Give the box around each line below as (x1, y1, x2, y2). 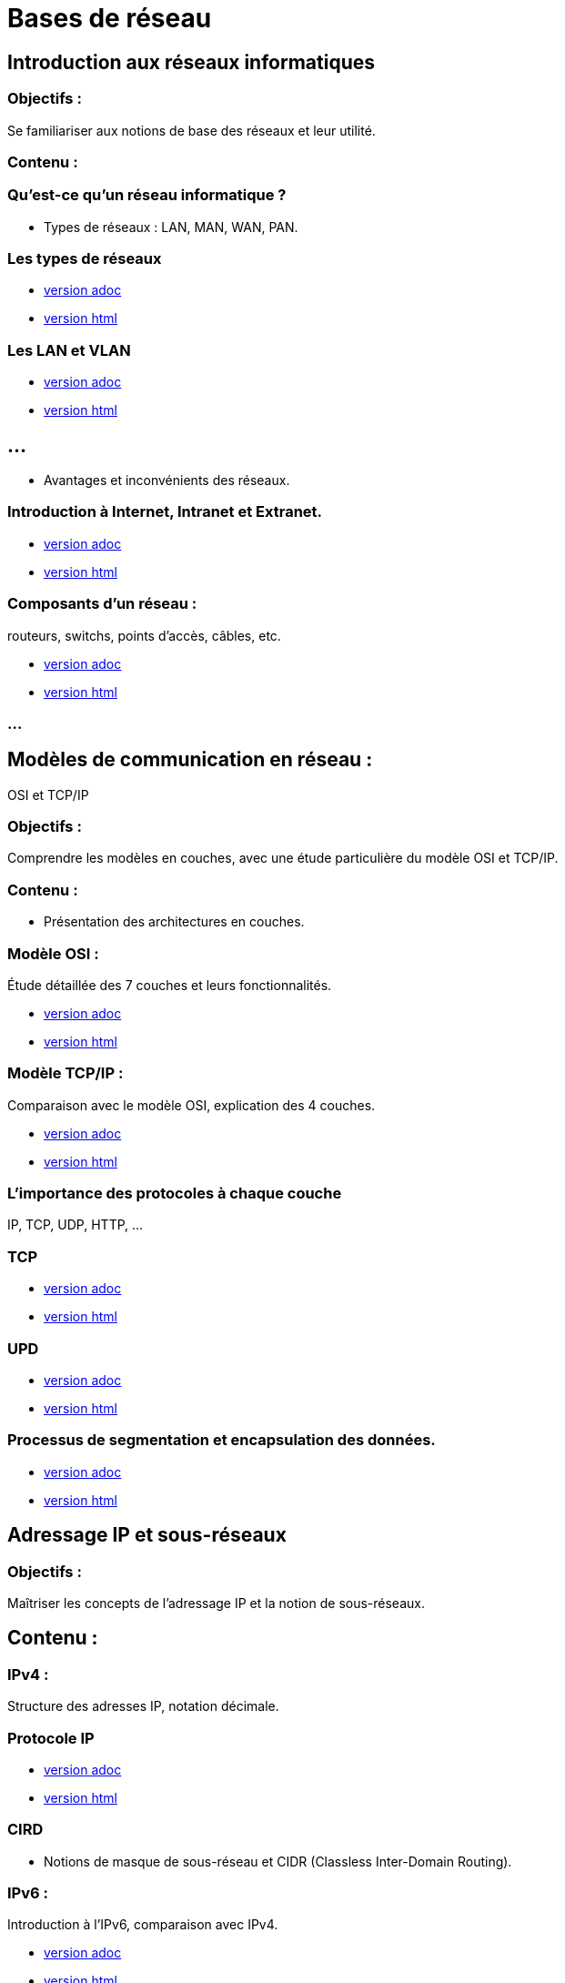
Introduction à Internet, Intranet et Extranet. (7, 502, 323, 521)
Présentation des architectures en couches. (44, 914, 305, 930)
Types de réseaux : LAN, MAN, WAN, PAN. (44, 218, 298, 235)
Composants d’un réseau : (7, 594, 197, 613)
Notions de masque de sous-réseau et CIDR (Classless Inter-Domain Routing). (44, 1853, 512, 1869)
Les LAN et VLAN (7, 340, 131, 359)
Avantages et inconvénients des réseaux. (44, 472, 290, 489)
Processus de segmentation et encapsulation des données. (7, 1431, 436, 1450)
